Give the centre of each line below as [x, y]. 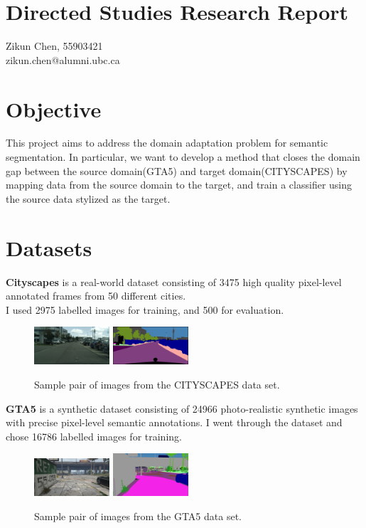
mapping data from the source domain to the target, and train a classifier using [179, 185]
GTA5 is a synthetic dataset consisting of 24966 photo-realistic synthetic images [182, 408]
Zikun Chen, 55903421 [54, 46]
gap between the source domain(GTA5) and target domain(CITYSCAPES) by [177, 170]
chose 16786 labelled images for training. [94, 436]
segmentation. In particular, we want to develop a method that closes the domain [183, 157]
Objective [54, 109]
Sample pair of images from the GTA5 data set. [138, 516]
